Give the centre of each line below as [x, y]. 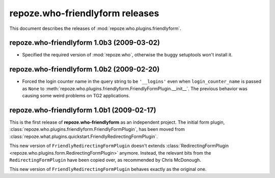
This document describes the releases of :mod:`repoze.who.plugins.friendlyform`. [95, 28]
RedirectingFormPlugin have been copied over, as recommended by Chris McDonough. [105, 160]
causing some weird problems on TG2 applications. [76, 96]
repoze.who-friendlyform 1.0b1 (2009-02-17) [83, 110]
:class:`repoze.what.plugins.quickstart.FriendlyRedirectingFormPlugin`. [84, 136]
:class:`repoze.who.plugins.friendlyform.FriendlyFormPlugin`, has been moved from [97, 129]
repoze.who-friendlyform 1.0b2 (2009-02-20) [85, 69]
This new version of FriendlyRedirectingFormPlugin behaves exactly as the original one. [108, 169]
